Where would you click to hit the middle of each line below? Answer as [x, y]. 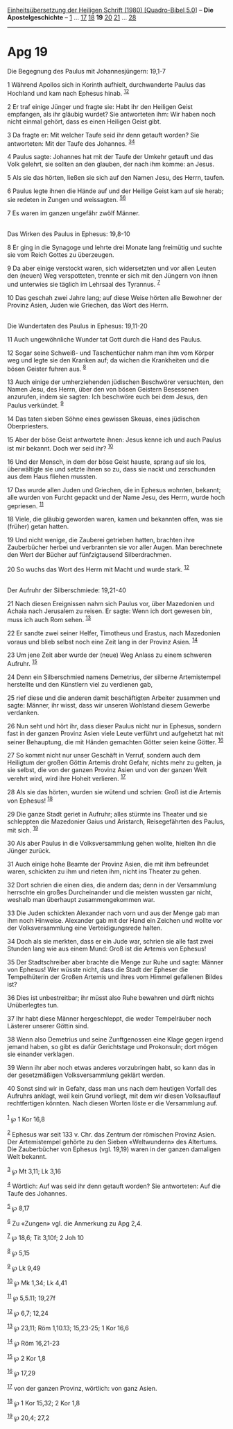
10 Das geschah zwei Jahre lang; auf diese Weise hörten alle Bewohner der [115, 297]
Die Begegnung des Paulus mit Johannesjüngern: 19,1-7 [87, 71]
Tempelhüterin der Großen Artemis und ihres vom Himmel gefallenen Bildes [115, 977]
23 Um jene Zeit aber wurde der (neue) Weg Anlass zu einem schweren [109, 655]
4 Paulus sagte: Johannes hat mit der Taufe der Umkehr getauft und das [110, 157]
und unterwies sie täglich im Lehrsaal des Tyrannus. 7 [84, 283]
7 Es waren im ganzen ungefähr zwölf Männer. [74, 213]
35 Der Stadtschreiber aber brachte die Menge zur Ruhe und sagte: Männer [115, 962]
